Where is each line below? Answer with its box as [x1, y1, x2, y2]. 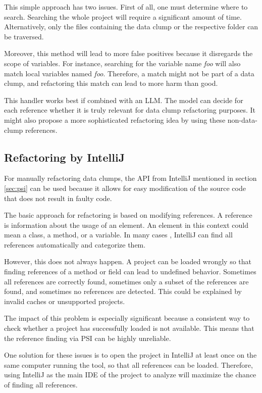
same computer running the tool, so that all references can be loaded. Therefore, [4, 359, 253, 370]
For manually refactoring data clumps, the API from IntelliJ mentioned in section [4, 173, 257, 183]
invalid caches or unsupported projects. [4, 296, 125, 306]
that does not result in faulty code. [4, 192, 112, 203]
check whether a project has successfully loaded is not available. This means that [4, 323, 254, 333]
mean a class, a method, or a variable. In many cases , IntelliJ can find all [4, 229, 233, 240]
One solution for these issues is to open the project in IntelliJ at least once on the [4, 350, 257, 360]
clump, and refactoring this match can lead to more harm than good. [4, 78, 218, 88]
